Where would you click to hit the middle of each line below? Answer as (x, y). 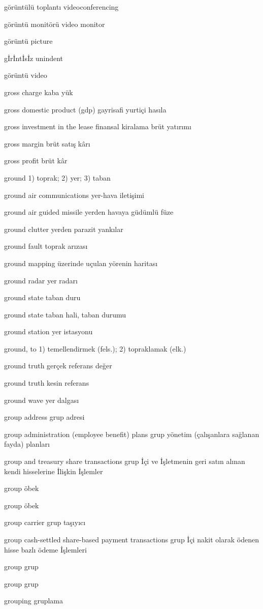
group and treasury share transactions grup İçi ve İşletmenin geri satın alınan (125, 461)
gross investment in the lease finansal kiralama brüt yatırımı (98, 126)
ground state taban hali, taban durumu (65, 314)
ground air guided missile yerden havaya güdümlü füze (89, 212)
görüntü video (26, 75)
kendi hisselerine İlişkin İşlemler (54, 471)
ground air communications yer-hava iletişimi (74, 195)
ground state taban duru (42, 297)
